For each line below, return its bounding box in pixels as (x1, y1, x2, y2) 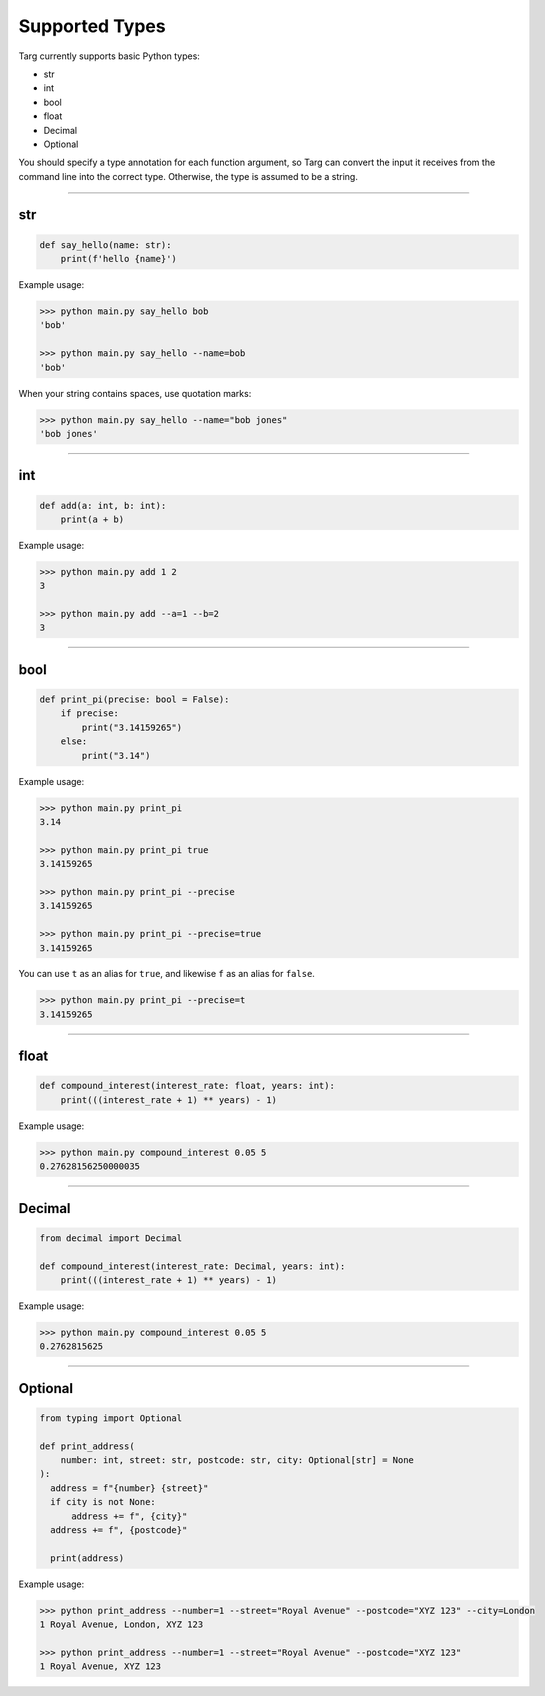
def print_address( (39, 1440, 135, 1452)
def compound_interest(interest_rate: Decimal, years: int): (39, 1260, 346, 1272)
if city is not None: (50, 1496, 157, 1508)
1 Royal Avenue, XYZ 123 (39, 1661, 162, 1672)
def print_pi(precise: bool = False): (39, 694, 230, 705)
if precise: (60, 708, 120, 719)
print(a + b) (60, 513, 125, 525)
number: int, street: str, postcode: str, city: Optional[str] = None (60, 1455, 415, 1466)
